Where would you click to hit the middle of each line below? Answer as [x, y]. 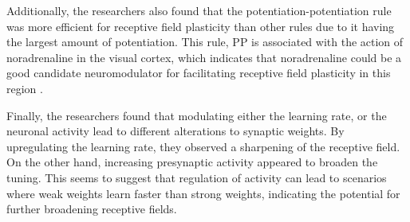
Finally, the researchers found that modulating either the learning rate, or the [197, 115]
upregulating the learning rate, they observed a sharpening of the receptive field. [203, 146]
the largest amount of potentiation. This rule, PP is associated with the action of [205, 42]
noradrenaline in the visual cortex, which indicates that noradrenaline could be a [204, 57]
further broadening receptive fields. [92, 209]
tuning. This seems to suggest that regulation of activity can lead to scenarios [197, 177]
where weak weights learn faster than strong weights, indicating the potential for [203, 193]
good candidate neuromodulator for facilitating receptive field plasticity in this [199, 73]
